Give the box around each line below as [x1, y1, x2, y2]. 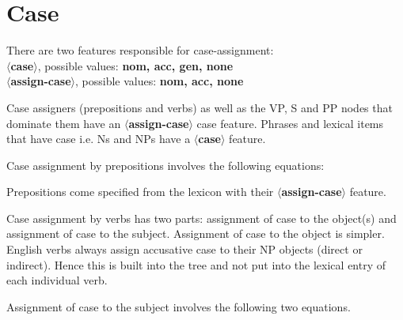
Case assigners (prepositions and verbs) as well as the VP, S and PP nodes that [6, 99, 393, 115]
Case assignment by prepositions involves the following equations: [6, 156, 325, 173]
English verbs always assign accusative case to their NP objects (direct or [6, 241, 363, 258]
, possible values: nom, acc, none [74, 73, 244, 89]
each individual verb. [6, 272, 108, 288]
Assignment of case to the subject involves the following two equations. [6, 298, 351, 314]
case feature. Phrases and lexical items [196, 115, 384, 131]
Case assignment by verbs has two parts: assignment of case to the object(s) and [6, 209, 397, 226]
